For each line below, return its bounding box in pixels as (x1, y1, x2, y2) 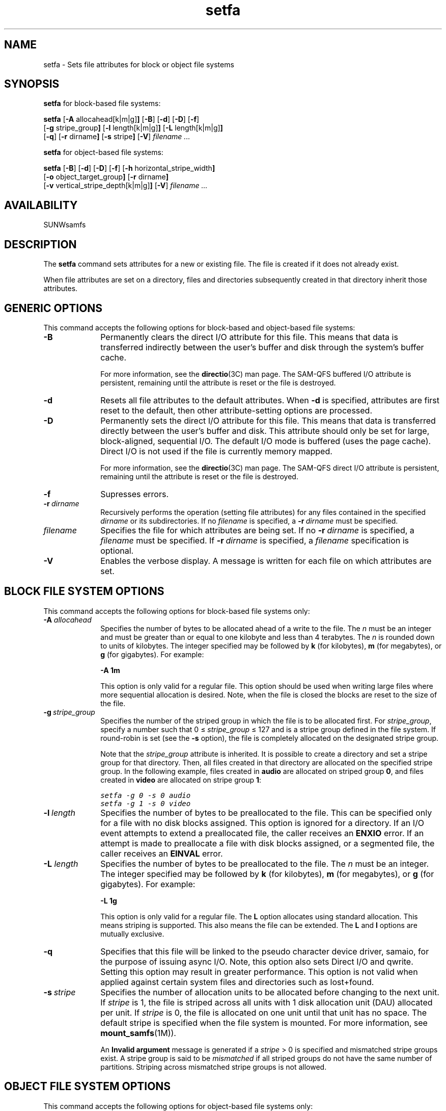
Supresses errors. (100, 488, 169, 499)
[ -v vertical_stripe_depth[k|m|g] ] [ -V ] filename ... (43, 181, 208, 190)
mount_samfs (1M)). (100, 1027, 176, 1038)
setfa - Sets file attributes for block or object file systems (43, 60, 234, 69)
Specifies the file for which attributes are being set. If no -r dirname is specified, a (100, 525, 414, 535)
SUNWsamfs (43, 220, 86, 229)
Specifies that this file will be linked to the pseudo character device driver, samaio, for (100, 946, 429, 957)
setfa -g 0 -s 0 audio (100, 791, 191, 799)
